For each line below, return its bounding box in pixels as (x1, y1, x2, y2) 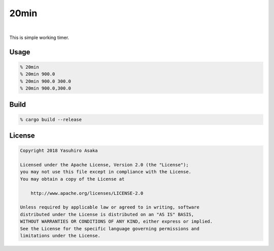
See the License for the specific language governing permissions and (20, 226, 200, 231)
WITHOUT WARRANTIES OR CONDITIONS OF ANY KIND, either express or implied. (20, 219, 213, 225)
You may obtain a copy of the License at (20, 176, 125, 182)
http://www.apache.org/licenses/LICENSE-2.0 (30, 190, 144, 196)
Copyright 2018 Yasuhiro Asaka (20, 148, 98, 154)
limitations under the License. (20, 233, 101, 238)
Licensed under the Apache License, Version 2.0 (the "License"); (20, 162, 189, 168)
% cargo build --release (20, 116, 82, 122)
